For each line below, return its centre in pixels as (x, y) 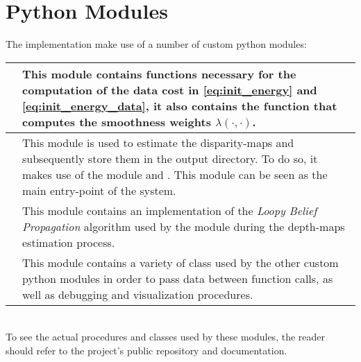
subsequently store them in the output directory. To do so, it (170, 158)
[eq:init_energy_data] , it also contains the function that (180, 105)
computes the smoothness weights (117, 121)
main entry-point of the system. (99, 190)
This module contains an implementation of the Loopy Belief (170, 210)
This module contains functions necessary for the (159, 74)
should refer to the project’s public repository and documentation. (146, 350)
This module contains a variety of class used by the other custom (180, 262)
